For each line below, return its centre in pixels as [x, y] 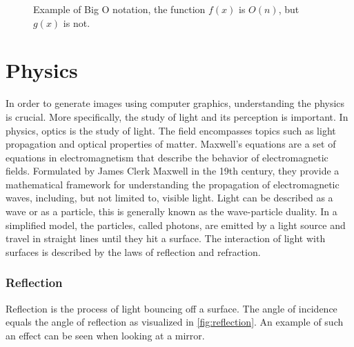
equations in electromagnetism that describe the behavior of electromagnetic [167, 157]
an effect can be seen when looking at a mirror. [105, 335]
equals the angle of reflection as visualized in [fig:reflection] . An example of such [175, 322]
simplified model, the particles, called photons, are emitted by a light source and [176, 225]
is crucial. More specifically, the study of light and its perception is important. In [177, 116]
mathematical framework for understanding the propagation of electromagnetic [173, 184]
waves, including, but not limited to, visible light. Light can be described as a [169, 198]
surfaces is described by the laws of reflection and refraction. [133, 251]
